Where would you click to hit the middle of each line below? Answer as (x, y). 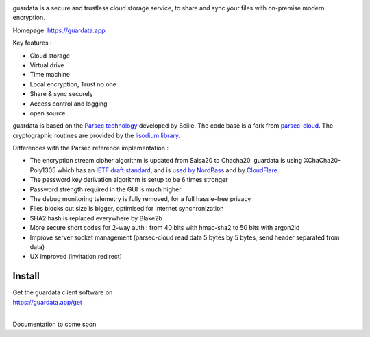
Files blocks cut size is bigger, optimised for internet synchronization (127, 209)
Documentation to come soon (54, 324)
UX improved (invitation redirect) (76, 257)
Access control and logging (69, 104)
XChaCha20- (322, 161)
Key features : (32, 43)
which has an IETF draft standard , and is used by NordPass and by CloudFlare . (168, 170)
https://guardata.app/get (47, 302)
